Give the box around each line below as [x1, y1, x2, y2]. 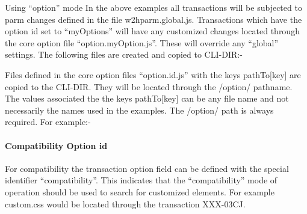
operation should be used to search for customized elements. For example [5, 185, 274, 198]
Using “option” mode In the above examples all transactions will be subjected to [5, 1, 302, 13]
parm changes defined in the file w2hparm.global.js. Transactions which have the [5, 13, 302, 25]
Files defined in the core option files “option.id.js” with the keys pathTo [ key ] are [5, 68, 301, 81]
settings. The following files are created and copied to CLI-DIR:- [5, 48, 243, 61]
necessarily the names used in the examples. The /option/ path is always [5, 103, 274, 116]
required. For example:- [5, 115, 91, 128]
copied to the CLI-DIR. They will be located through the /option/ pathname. [5, 80, 293, 93]
